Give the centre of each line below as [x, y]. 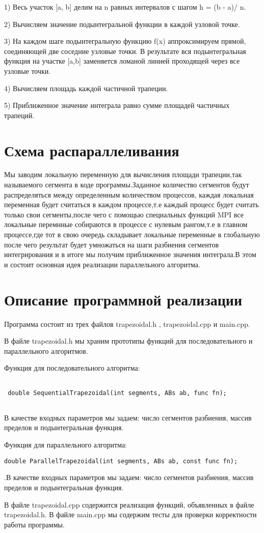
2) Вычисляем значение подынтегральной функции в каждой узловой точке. [122, 24]
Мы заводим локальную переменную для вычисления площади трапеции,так [123, 174]
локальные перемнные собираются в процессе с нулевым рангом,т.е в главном [126, 224]
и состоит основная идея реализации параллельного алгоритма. [102, 264]
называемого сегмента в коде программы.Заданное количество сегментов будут [127, 185]
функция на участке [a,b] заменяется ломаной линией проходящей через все [122, 61]
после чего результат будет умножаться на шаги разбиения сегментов [112, 244]
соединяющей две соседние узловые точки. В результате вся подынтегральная [125, 51]
